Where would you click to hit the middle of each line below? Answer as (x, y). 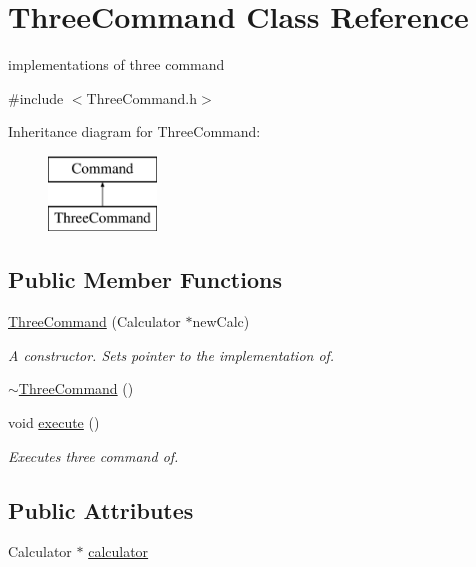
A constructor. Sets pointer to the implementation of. (171, 354)
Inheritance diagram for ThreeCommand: (134, 131)
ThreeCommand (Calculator (94, 321)
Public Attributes (101, 509)
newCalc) (221, 321)
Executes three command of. (93, 455)
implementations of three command (116, 64)
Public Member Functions (145, 279)
